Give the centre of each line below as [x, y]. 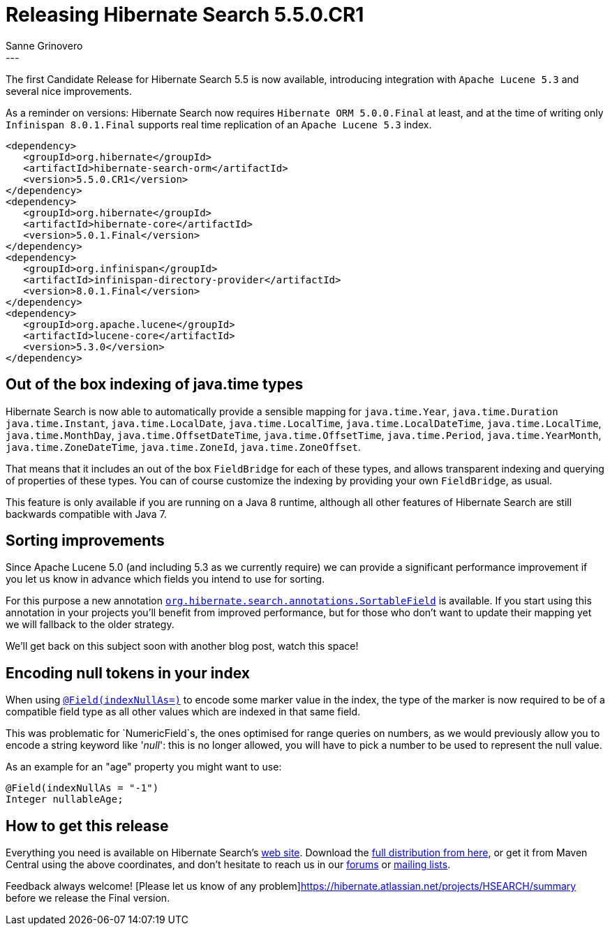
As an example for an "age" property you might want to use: [144, 767]
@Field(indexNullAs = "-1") [82, 788]
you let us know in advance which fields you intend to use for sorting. [165, 579]
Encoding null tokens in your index [128, 673]
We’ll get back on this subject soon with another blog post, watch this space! [182, 646]
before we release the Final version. [88, 898]
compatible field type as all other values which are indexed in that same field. [183, 712]
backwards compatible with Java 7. [86, 514]
